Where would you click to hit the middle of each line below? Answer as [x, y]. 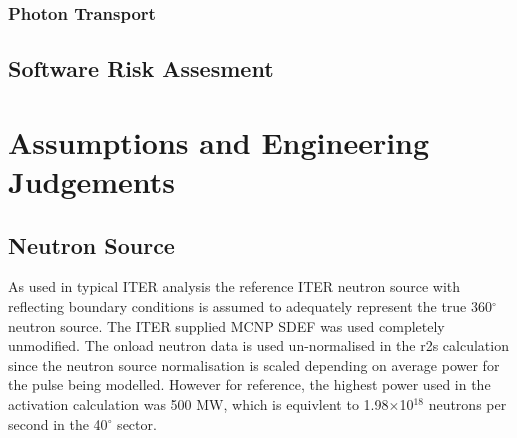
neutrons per [467, 403]
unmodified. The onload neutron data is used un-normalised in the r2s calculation [258, 345]
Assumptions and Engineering [219, 141]
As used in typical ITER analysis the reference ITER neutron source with [234, 286]
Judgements [92, 181]
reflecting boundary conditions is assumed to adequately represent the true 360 [250, 305]
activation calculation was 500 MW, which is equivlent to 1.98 [198, 403]
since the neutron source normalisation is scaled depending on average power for [254, 364]
